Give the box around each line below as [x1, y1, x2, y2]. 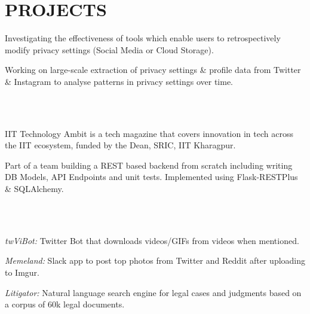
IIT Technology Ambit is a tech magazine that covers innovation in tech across [5, 127, 293, 139]
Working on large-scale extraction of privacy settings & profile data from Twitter [5, 63, 301, 76]
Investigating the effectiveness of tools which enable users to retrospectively [5, 32, 281, 44]
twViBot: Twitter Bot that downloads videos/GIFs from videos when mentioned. [5, 234, 299, 246]
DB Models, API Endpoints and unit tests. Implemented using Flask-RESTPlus [5, 170, 298, 183]
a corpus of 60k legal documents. [5, 298, 125, 310]
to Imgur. [5, 266, 39, 279]
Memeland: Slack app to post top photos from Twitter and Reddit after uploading [5, 254, 306, 267]
